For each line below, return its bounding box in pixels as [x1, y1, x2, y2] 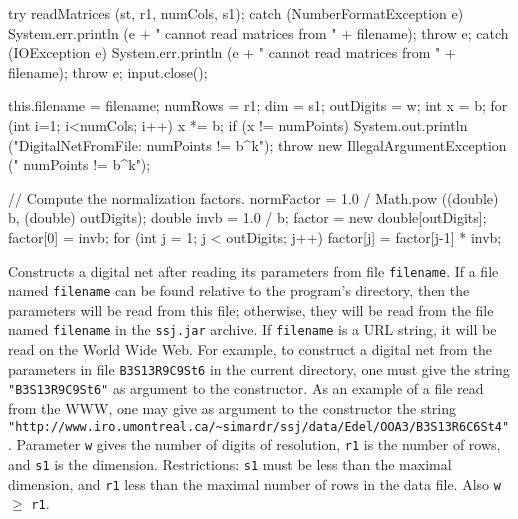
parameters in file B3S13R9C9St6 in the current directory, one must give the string [8, 358, 510, 379]
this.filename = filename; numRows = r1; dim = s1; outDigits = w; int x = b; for [8, 95, 508, 116]
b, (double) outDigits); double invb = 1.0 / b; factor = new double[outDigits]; [8, 207, 487, 228]
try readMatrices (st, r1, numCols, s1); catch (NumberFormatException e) [8, 3, 464, 23]
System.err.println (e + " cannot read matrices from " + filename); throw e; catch [8, 22, 509, 43]
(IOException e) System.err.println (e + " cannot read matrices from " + [8, 42, 456, 63]
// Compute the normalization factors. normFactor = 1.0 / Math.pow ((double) [8, 187, 499, 208]
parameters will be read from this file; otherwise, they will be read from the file [8, 299, 494, 320]
